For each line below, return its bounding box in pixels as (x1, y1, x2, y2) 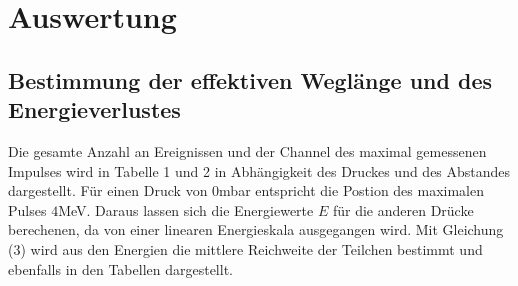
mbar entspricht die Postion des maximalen (219, 180, 485, 201)
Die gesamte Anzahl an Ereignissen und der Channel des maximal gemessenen (8, 140, 487, 161)
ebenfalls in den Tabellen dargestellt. (8, 258, 233, 279)
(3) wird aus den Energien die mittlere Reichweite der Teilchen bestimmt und (8, 238, 483, 259)
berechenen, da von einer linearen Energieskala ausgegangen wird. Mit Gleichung (8, 219, 504, 240)
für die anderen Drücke (332, 199, 474, 220)
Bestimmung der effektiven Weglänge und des (8, 64, 492, 95)
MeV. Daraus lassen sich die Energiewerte (58, 199, 314, 220)
